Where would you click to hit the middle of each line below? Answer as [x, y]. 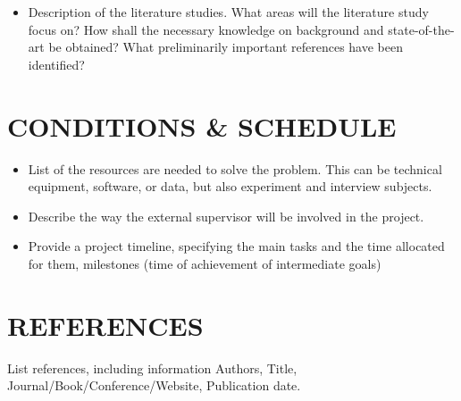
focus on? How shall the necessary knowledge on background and [206, 29]
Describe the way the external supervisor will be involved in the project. [226, 216]
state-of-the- [421, 29]
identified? [56, 64]
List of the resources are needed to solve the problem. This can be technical [235, 168]
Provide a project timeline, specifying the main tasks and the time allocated [236, 246]
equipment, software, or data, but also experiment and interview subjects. [230, 186]
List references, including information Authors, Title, [152, 368]
